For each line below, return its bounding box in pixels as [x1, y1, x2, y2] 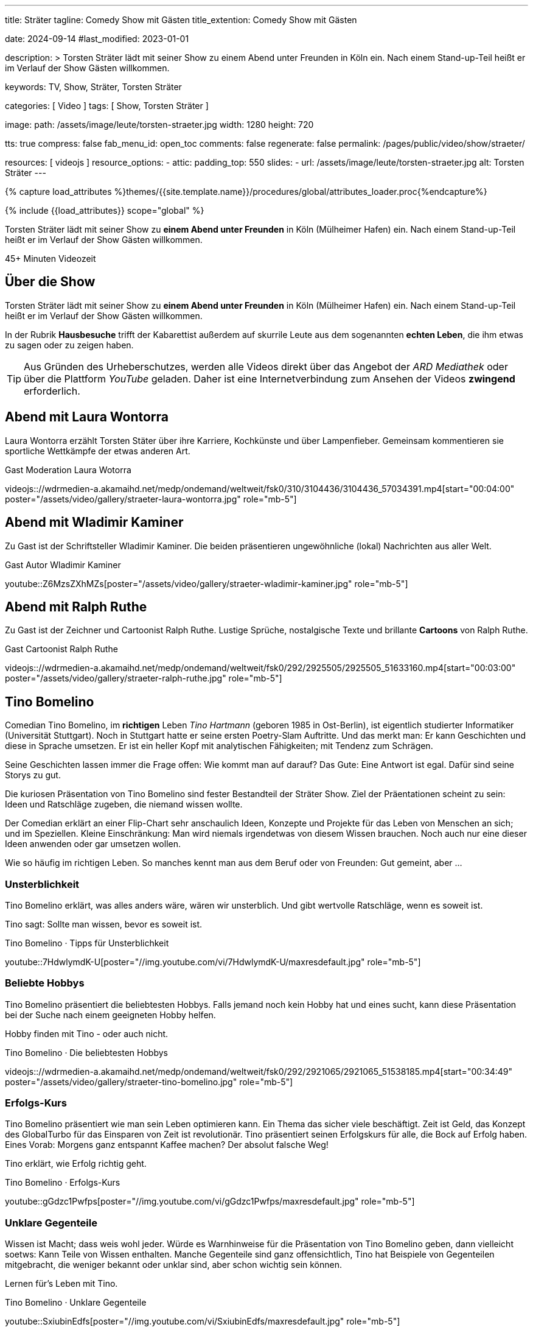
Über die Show [5, 274, 96, 290]
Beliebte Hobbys [5, 977, 85, 990]
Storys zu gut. [5, 770, 61, 781]
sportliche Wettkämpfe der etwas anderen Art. [5, 445, 190, 456]
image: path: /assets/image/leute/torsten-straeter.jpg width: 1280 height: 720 [5, 119, 314, 130]
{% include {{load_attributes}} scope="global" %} [5, 205, 204, 216]
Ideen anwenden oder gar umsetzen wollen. [5, 839, 181, 850]
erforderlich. [24, 384, 80, 397]
